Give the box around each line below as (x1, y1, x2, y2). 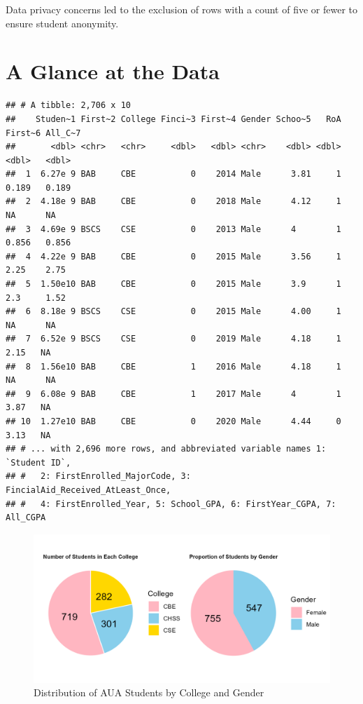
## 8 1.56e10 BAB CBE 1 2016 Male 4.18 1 (6, 361, 341, 372)
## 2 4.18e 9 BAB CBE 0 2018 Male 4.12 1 (6, 196, 341, 207)
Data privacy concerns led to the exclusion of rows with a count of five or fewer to (6, 2, 358, 16)
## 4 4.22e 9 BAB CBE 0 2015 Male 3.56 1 (6, 251, 341, 262)
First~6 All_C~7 (6, 128, 81, 138)
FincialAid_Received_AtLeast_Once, (6, 485, 171, 495)
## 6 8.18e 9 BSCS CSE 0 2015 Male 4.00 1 (6, 306, 341, 317)
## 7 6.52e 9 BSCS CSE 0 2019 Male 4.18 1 (6, 334, 341, 344)
